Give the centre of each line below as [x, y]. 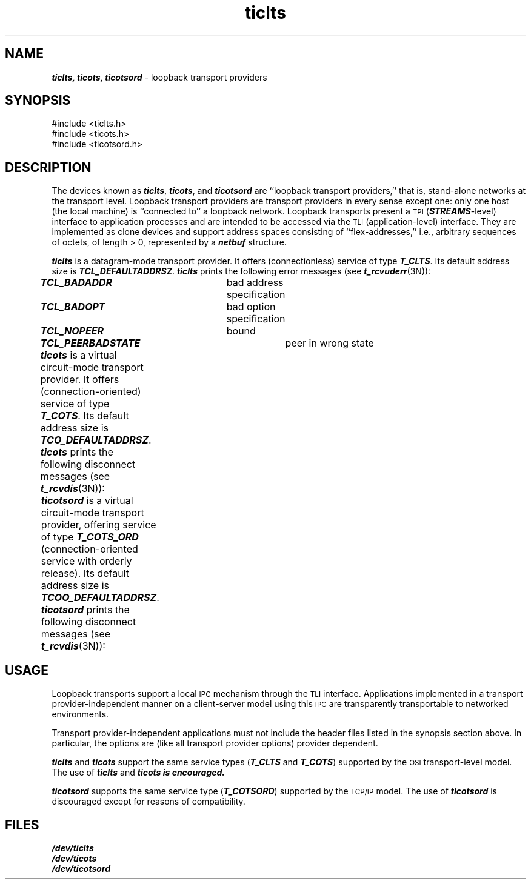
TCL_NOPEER [72, 331]
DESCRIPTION [48, 167]
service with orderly [86, 561]
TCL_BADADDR [76, 283]
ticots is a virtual [78, 355]
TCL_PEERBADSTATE [90, 343]
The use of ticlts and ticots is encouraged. [138, 773]
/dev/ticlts [73, 848]
